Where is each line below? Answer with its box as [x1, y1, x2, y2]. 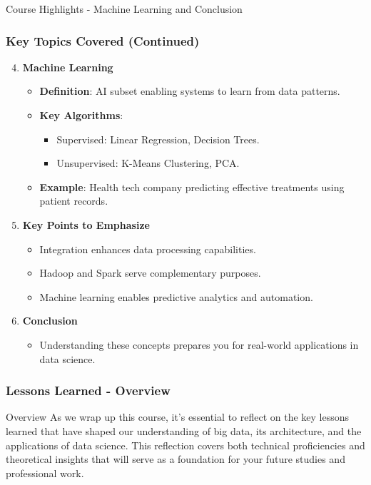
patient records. [39, 193, 108, 208]
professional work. [6, 465, 84, 480]
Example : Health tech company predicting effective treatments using [39, 179, 345, 194]
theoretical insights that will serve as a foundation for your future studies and [6, 451, 345, 466]
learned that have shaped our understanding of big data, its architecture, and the [6, 423, 362, 438]
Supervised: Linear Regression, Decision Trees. [56, 131, 260, 146]
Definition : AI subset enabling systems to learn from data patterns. [39, 83, 340, 98]
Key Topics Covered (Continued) [6, 31, 200, 49]
